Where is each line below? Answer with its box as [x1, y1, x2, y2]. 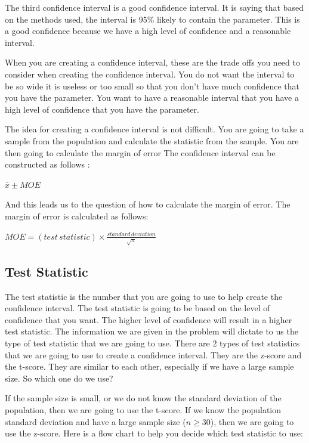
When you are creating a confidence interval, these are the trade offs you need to [5, 56, 300, 69]
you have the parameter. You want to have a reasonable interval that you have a [5, 91, 299, 104]
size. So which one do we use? [5, 371, 113, 384]
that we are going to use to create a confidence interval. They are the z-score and [5, 348, 302, 361]
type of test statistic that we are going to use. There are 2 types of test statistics [5, 337, 300, 349]
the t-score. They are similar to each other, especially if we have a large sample [5, 360, 294, 373]
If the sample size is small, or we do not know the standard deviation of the [5, 392, 282, 404]
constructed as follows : [5, 158, 90, 171]
